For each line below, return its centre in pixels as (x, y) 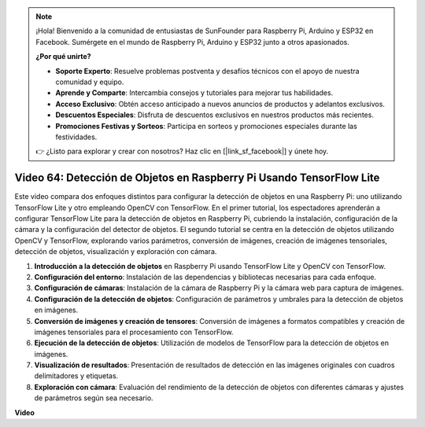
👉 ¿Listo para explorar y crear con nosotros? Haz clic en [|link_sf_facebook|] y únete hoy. (182, 151)
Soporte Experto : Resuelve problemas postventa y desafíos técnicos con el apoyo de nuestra (207, 71)
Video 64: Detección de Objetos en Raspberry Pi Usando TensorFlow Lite (197, 178)
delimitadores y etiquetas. (76, 376)
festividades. (76, 137)
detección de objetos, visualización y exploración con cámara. (116, 252)
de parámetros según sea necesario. (94, 398)
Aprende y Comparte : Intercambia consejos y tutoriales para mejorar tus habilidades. (194, 93)
